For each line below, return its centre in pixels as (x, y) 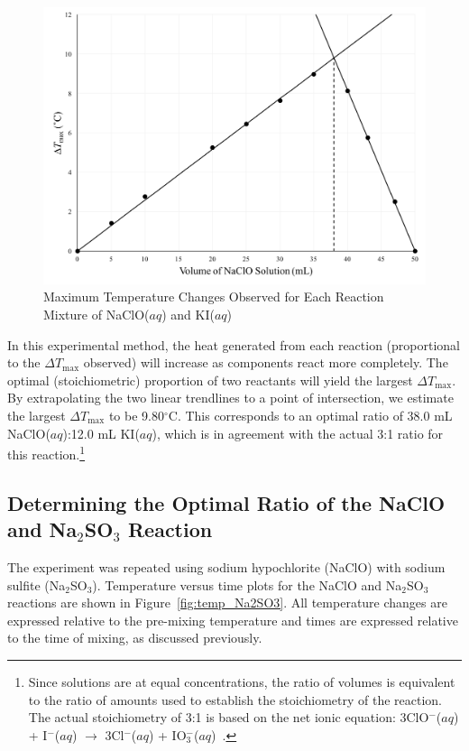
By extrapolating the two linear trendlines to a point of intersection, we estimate (230, 398)
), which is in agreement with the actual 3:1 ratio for (298, 433)
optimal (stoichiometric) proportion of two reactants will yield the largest (210, 380)
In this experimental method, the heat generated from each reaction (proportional (234, 344)
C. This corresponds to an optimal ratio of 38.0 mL (310, 415)
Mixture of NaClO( (97, 314)
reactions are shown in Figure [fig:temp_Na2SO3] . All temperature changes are (227, 603)
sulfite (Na (37, 584)
